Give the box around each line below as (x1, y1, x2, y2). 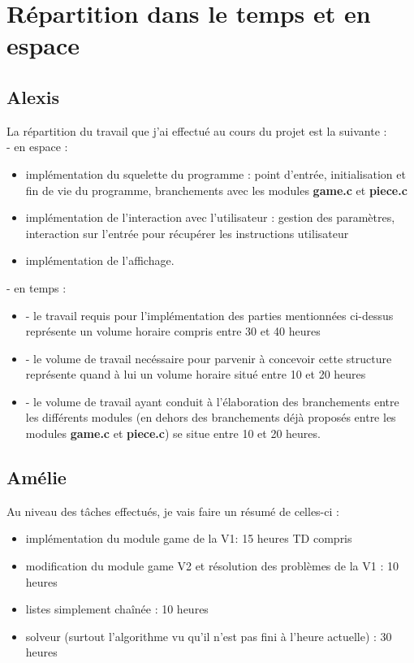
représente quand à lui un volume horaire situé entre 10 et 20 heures (25, 366, 366, 383)
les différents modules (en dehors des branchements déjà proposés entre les (25, 409, 396, 426)
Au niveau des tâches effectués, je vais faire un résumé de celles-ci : (6, 502, 339, 519)
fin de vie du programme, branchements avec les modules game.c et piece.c (25, 181, 408, 198)
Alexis (6, 84, 59, 109)
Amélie (6, 465, 67, 490)
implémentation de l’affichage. (25, 252, 175, 269)
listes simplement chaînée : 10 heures (25, 600, 209, 617)
